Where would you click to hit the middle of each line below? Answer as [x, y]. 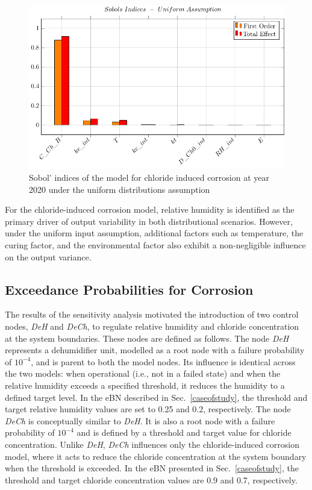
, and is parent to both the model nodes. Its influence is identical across [163, 361]
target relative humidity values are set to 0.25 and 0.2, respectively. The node [148, 409]
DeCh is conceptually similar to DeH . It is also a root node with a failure [140, 420]
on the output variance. [48, 256]
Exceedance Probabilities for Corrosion [129, 289]
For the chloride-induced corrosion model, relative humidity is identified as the [150, 209]
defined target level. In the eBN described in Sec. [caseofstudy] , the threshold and [156, 397]
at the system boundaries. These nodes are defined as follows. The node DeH [147, 338]
